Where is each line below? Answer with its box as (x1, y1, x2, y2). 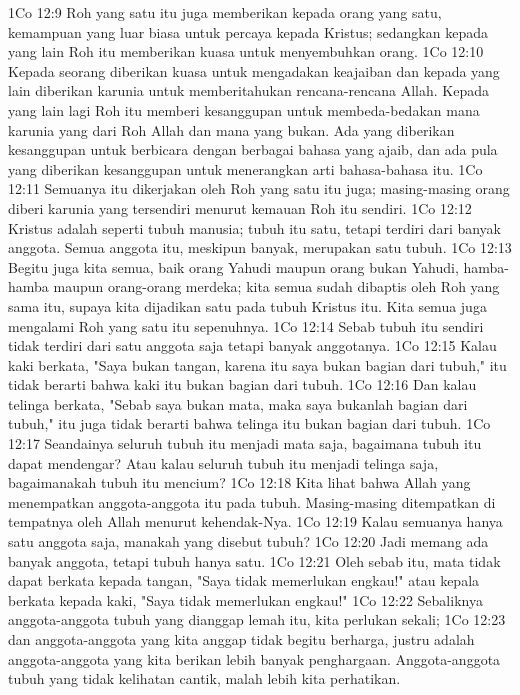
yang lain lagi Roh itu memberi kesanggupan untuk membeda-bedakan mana (8, 99, 480, 120)
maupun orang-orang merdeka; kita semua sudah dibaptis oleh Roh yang (53, 276, 500, 297)
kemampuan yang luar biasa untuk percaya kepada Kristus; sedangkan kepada (8, 21, 488, 42)
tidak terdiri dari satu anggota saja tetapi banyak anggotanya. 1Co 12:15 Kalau (8, 335, 497, 356)
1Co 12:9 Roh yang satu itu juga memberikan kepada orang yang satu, (8, 2, 442, 22)
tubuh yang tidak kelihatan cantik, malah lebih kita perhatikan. (8, 668, 401, 689)
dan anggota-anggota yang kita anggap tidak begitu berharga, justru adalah (8, 629, 475, 649)
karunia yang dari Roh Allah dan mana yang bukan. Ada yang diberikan (8, 119, 455, 140)
